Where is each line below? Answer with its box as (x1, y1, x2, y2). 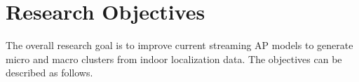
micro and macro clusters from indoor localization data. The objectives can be (6, 51, 342, 66)
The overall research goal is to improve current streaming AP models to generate (6, 38, 353, 53)
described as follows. (6, 65, 93, 80)
